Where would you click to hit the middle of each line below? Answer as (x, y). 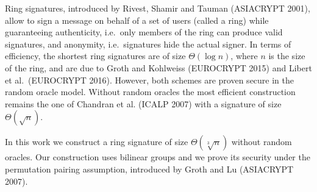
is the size (287, 56)
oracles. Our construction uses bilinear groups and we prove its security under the (158, 157)
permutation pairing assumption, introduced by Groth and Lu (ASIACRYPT (149, 169)
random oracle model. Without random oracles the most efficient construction (150, 92)
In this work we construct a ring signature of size (97, 142)
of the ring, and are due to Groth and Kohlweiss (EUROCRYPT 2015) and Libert (158, 67)
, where (244, 56)
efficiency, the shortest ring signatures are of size (95, 56)
